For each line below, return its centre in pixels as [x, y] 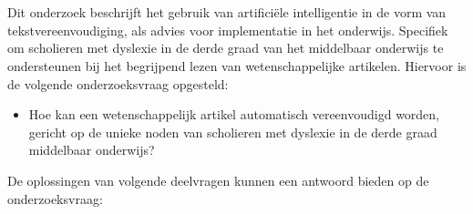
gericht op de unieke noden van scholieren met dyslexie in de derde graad [233, 132]
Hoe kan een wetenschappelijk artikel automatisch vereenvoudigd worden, [234, 114]
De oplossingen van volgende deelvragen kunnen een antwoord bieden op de [218, 180]
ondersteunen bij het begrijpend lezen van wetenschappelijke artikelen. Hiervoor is [237, 65]
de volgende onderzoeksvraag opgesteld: [118, 83]
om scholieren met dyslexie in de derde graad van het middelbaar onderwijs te [226, 48]
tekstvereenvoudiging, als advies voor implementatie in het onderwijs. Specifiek [228, 30]
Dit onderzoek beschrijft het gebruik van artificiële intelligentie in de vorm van [227, 12]
